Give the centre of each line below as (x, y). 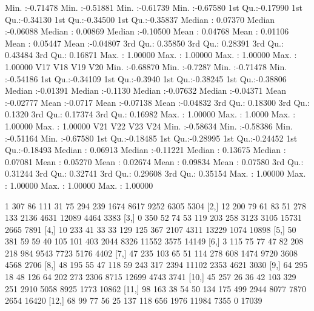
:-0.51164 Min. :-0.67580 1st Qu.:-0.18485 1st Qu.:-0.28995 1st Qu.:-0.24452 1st (151, 138)
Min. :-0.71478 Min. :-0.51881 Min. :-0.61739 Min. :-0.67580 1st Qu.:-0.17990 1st (154, 7)
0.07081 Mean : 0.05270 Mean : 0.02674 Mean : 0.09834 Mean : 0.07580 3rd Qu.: (154, 161)
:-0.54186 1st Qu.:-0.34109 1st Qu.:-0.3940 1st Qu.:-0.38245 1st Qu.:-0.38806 (146, 78)
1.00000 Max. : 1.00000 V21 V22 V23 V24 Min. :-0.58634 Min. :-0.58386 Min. (149, 126)
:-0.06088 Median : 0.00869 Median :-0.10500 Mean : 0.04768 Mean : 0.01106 (147, 31)
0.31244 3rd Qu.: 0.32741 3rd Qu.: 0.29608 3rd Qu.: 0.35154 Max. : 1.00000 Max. (155, 173)
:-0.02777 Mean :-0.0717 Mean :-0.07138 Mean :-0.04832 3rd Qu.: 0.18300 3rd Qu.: (157, 102)
